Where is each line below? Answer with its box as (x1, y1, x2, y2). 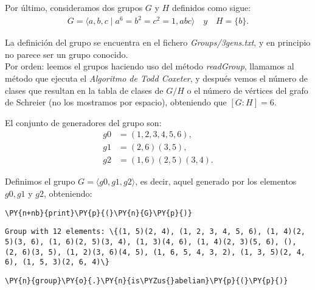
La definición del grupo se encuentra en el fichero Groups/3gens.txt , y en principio (5, 36, 311, 49)
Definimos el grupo (5, 175, 75, 188)
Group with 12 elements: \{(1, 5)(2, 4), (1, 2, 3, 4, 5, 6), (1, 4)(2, (5, 227, 305, 236)
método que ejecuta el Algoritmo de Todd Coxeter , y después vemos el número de (5, 71, 308, 84)
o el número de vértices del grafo (187, 83, 308, 96)
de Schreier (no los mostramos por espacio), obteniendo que (5, 96, 227, 108)
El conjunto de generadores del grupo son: (5, 116, 162, 129)
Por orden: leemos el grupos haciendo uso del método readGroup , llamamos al (5, 60, 294, 72)
